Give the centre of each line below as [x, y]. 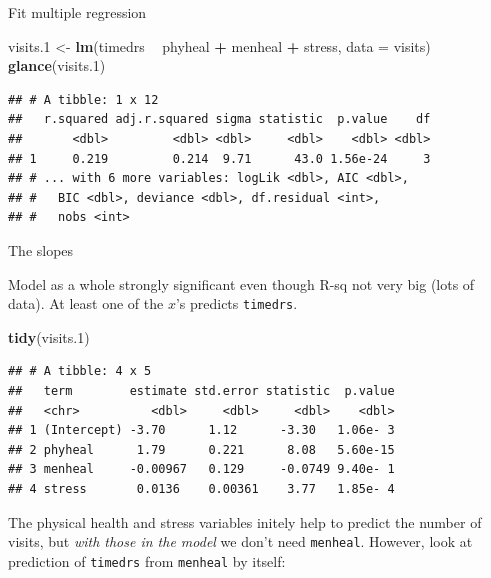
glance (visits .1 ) [57, 65]
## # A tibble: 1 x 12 [83, 99]
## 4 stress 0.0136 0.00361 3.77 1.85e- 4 [201, 488]
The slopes [41, 249]
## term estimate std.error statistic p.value [201, 390]
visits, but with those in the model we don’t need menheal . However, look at [240, 541]
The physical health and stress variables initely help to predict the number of [245, 521]
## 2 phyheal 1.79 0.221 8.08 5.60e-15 [201, 449]
